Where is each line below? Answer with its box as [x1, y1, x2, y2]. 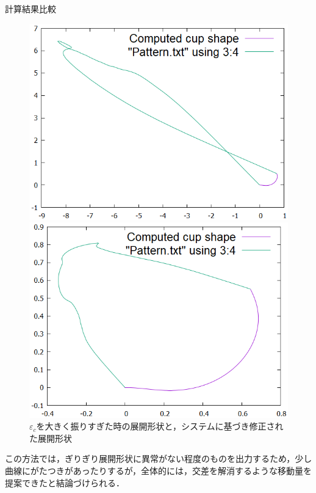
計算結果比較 [5, 2, 56, 15]
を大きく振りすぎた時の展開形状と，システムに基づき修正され [36, 420, 284, 433]
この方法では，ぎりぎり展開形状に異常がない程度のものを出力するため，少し [5, 452, 312, 465]
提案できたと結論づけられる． [5, 476, 124, 489]
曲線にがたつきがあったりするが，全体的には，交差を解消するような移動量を [5, 464, 312, 477]
